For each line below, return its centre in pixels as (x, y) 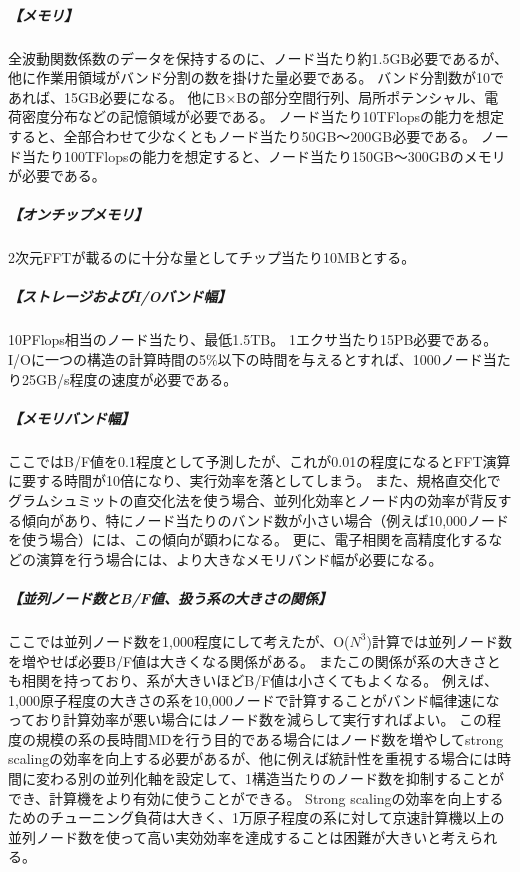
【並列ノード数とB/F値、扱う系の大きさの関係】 (170, 597)
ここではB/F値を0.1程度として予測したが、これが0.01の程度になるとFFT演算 (259, 460)
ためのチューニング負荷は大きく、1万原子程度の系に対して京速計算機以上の (256, 817)
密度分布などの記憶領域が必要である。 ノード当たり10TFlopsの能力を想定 (262, 116)
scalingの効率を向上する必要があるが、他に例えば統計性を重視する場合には (253, 758)
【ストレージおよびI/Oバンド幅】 (120, 296)
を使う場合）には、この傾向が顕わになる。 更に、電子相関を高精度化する (248, 539)
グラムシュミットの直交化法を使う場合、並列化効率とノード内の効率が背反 (253, 499)
